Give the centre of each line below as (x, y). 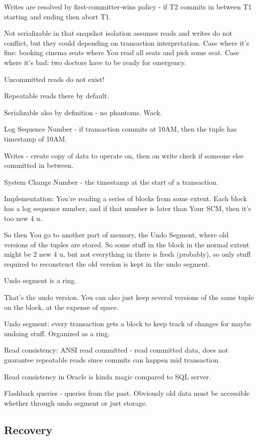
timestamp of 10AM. (36, 138)
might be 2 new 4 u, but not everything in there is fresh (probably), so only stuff (127, 254)
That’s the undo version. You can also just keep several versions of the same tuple (129, 297)
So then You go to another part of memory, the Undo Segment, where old (116, 235)
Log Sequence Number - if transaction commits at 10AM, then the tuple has (121, 129)
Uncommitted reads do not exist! (54, 79)
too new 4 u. (23, 218)
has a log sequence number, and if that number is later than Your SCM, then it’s (128, 208)
